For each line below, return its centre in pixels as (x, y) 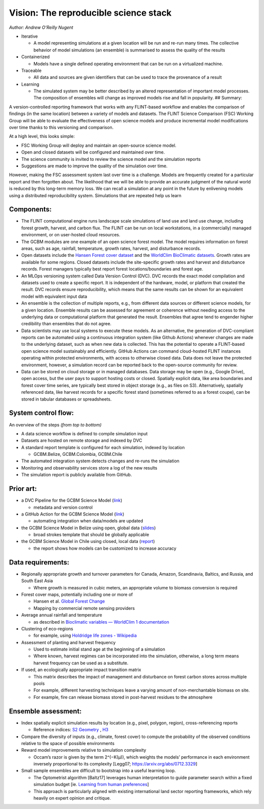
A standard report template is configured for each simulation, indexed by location (103, 447)
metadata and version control (63, 507)
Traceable (31, 70)
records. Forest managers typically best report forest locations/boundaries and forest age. (112, 269)
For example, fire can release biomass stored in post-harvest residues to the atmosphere (123, 697)
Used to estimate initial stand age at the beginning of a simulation (99, 649)
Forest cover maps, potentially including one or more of (77, 594)
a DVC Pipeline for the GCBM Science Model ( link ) (72, 500)
